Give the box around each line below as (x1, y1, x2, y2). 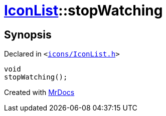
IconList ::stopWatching (4, 2, 163, 19)
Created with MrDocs (4, 88, 75, 97)
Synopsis (4, 28, 52, 41)
